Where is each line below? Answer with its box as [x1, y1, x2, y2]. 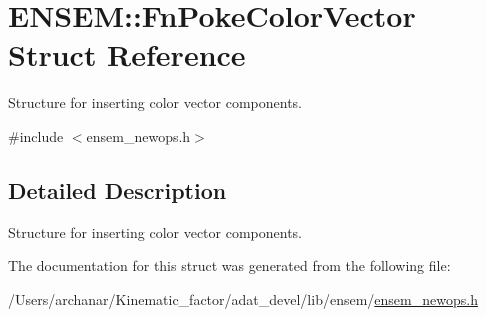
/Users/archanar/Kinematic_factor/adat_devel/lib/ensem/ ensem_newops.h [8, 288, 478, 309]
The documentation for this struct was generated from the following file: [8, 255, 451, 276]
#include [8, 125, 64, 146]
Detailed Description [8, 174, 227, 205]
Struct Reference [8, 34, 246, 75]
